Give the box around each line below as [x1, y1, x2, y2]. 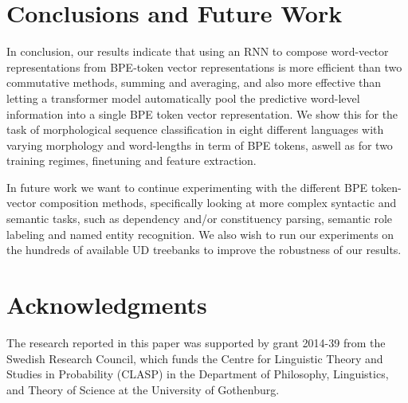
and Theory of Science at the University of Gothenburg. [6, 381, 280, 397]
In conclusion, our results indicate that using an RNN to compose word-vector [6, 43, 389, 60]
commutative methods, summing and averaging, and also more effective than [6, 74, 382, 91]
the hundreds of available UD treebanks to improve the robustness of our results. [6, 241, 402, 258]
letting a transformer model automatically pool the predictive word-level [6, 89, 360, 106]
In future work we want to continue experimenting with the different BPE [6, 178, 368, 195]
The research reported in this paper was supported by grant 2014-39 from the [6, 334, 386, 350]
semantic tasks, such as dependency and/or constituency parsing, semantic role [6, 210, 393, 227]
